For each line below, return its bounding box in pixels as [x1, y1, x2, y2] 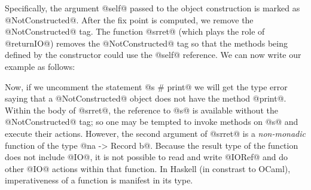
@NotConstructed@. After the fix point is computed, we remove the [5, 13, 254, 26]
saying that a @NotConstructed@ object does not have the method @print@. [5, 92, 286, 105]
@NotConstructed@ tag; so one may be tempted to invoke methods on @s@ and [5, 115, 298, 128]
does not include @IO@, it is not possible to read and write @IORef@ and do [5, 151, 288, 163]
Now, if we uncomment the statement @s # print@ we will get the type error [5, 80, 288, 93]
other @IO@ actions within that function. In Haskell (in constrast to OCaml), [5, 162, 291, 174]
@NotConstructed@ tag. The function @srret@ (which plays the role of [5, 25, 265, 38]
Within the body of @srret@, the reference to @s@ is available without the [5, 103, 278, 116]
